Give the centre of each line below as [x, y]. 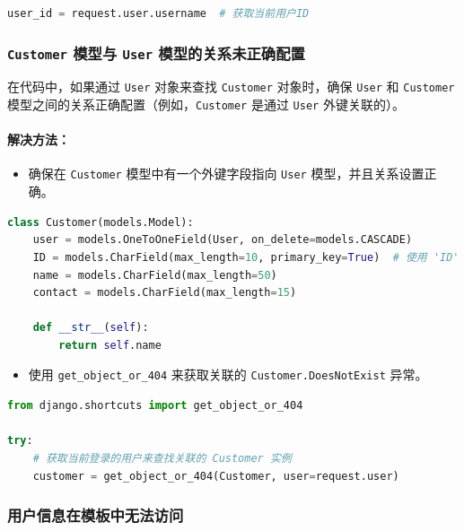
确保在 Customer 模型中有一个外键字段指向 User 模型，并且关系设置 [226, 174]
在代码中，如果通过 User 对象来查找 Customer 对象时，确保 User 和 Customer [231, 87]
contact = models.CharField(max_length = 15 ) [165, 293]
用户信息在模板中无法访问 [96, 515]
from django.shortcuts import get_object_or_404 [155, 406]
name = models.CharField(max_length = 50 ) [155, 275]
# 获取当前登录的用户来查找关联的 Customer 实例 [162, 458]
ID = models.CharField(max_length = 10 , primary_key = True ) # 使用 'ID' [246, 257]
